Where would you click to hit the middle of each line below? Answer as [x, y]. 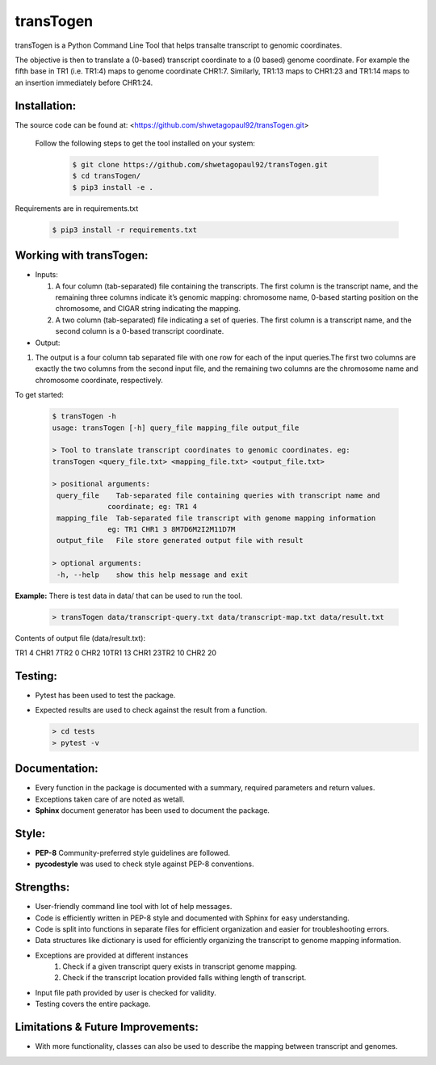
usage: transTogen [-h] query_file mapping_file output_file [176, 427]
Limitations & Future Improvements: [107, 1027]
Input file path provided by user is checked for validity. [126, 992]
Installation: [46, 105]
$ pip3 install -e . [113, 187]
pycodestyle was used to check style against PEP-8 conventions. [145, 864]
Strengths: [42, 888]
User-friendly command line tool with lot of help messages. [134, 907]
